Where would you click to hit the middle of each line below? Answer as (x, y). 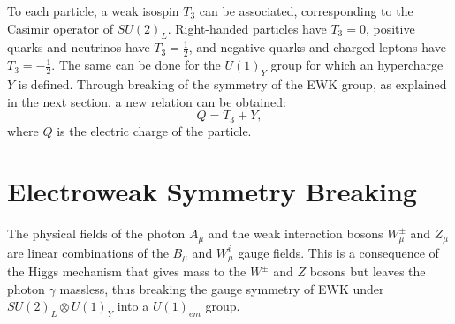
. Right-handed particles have (247, 28)
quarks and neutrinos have (79, 47)
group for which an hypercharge (357, 65)
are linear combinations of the (88, 252)
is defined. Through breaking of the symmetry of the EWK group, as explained (232, 84)
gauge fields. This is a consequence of (338, 252)
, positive (390, 28)
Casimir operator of (60, 28)
